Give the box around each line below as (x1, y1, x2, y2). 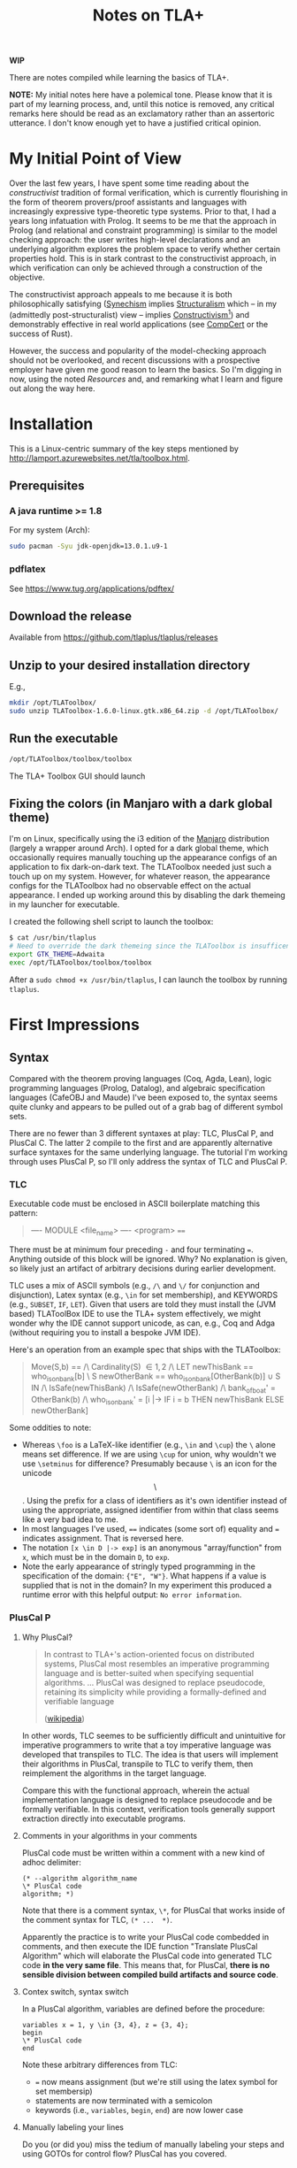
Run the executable (9, 731, 118, 746)
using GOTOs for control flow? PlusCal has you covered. (21, 2148, 227, 2159)
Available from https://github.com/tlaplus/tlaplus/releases (9, 632, 218, 642)
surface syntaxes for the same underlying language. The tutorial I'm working (9, 1147, 288, 1157)
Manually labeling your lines (21, 2121, 125, 2133)
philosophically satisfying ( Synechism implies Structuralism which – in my (9, 298, 277, 310)
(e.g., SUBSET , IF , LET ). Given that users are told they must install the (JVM (9, 1299, 277, 1310)
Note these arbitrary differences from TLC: (21, 2059, 179, 2070)
